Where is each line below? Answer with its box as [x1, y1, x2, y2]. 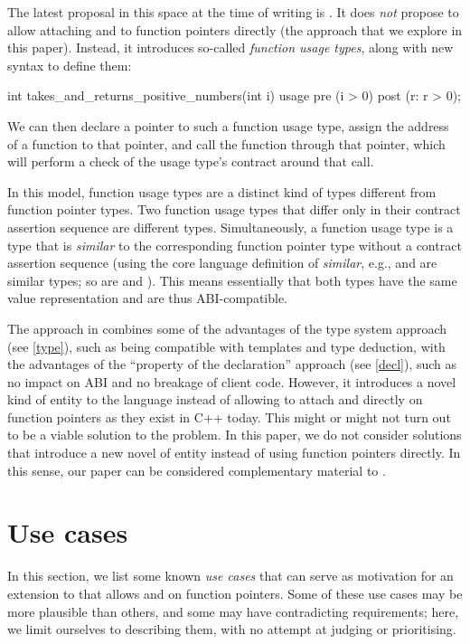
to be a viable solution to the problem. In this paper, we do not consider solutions [7, 425, 462, 444]
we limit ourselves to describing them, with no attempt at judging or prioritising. [7, 620, 456, 639]
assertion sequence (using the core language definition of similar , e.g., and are [7, 253, 437, 272]
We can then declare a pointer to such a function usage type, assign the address [7, 116, 449, 135]
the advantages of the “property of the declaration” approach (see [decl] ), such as [7, 355, 457, 374]
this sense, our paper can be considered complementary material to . [7, 460, 386, 479]
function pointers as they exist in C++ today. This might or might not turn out [7, 407, 451, 426]
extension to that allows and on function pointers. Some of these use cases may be [7, 583, 463, 602]
